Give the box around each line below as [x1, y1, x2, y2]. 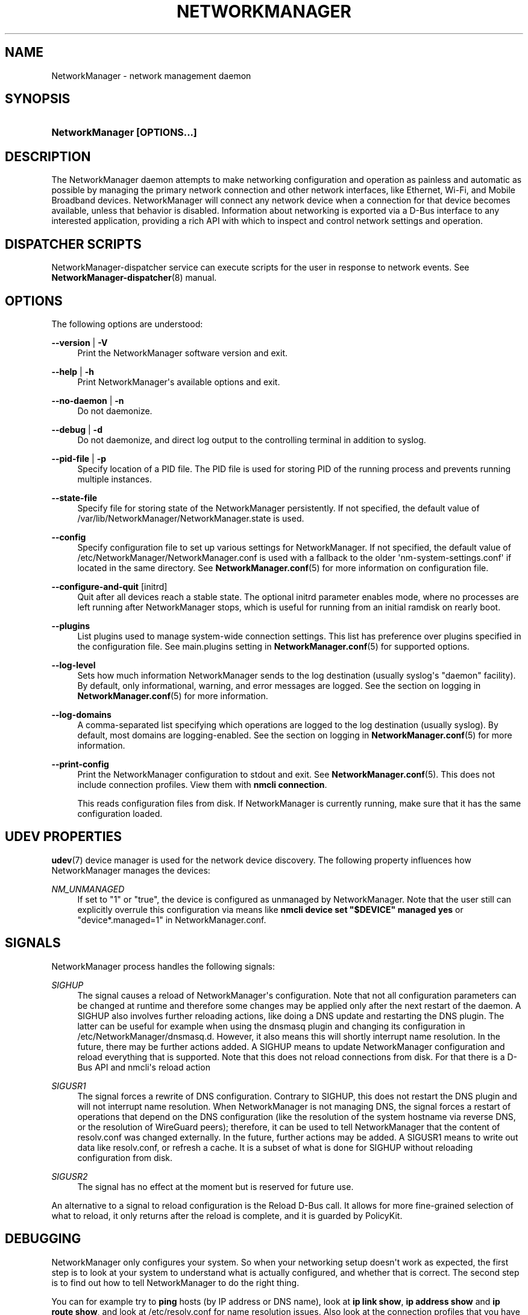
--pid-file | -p [51, 453, 107, 464]
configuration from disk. [77, 1152, 173, 1163]
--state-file [51, 492, 98, 503]
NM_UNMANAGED [51, 883, 125, 894]
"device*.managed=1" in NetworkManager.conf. [77, 914, 266, 925]
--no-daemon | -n [51, 395, 124, 406]
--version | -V [51, 337, 108, 348]
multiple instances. [77, 473, 152, 484]
